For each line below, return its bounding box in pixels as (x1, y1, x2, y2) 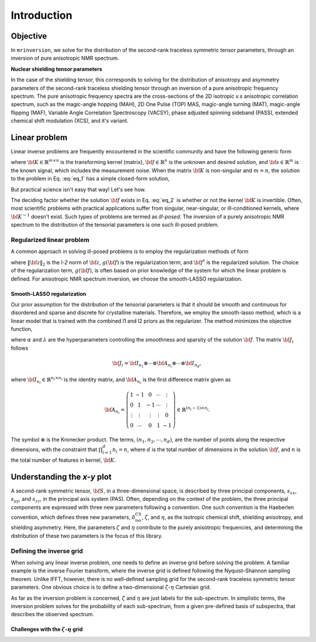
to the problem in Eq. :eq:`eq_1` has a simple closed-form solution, (11, 175, 170, 182)
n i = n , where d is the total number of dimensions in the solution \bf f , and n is (112, 446, 301, 454)
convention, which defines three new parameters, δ (11, 513, 136, 521)
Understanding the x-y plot (11, 472, 112, 481)
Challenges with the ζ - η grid (11, 626, 83, 633)
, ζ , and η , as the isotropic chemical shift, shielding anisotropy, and (141, 513, 303, 521)
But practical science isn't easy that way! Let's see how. (11, 186, 146, 193)
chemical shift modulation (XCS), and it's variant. (11, 117, 129, 124)
